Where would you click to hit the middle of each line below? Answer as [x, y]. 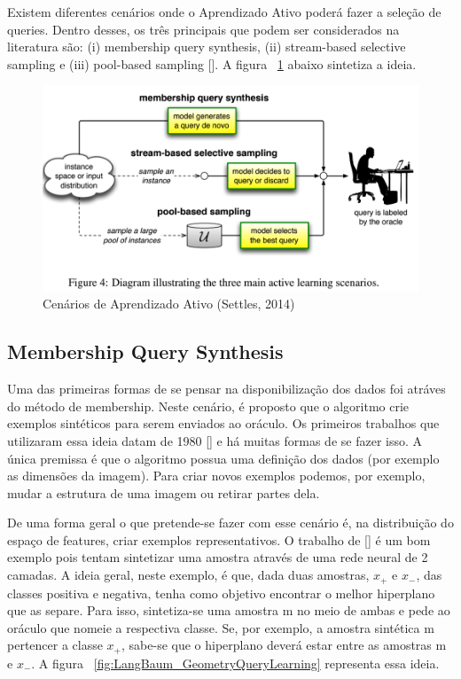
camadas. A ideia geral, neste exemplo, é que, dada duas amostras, [188, 575]
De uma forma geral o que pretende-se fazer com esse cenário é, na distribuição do [230, 523]
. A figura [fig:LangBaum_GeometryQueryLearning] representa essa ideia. [235, 663]
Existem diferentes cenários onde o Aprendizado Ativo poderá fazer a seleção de [224, 12]
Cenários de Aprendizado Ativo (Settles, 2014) [169, 304]
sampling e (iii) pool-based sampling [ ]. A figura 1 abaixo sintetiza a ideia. [212, 63]
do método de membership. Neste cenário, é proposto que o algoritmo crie [208, 406]
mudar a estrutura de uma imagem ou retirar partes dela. [164, 492]
